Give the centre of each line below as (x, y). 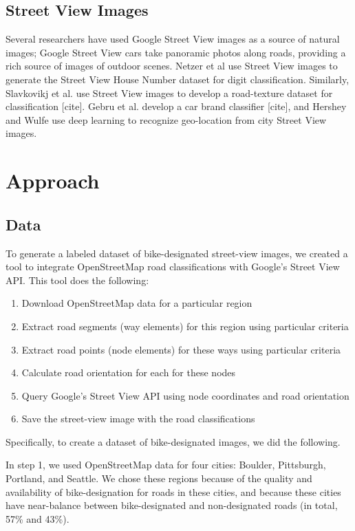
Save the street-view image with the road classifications (138, 419)
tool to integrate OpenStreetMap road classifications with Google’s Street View (173, 267)
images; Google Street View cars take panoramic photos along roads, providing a (176, 52)
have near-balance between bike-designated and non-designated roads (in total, (172, 505)
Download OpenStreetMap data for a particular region (137, 303)
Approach (53, 181)
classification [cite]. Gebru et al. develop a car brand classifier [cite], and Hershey (176, 106)
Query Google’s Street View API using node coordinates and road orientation (185, 395)
